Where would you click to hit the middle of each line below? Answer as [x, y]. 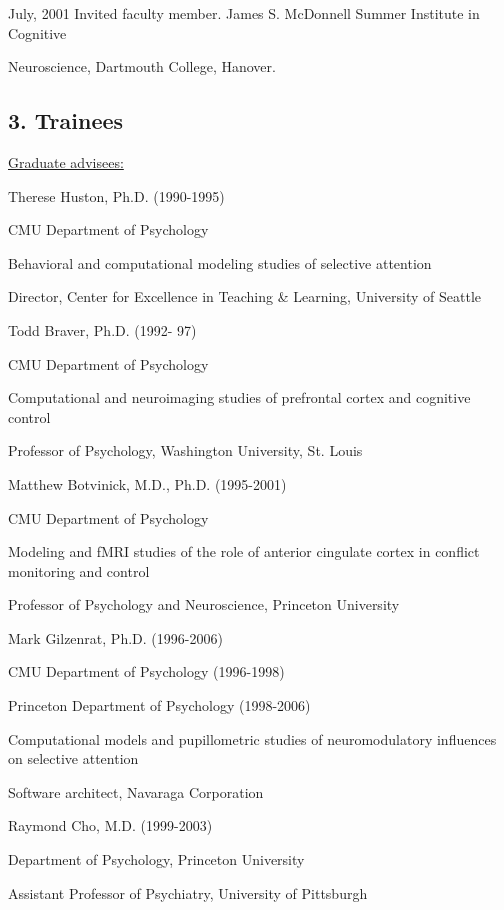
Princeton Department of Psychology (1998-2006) [159, 705]
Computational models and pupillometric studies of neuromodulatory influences [252, 738]
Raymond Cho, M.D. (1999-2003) [110, 825]
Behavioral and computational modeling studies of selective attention [220, 262]
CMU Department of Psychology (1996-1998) [146, 671]
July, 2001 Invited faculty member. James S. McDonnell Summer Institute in [244, 13]
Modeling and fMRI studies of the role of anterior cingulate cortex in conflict [244, 551]
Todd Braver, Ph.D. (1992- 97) [102, 329]
